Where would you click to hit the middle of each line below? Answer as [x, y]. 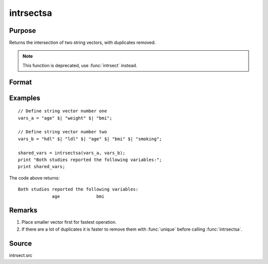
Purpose [23, 31]
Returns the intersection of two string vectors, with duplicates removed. [82, 43]
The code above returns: [34, 178]
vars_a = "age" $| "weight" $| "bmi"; [65, 118]
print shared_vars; [42, 167]
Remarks [23, 211]
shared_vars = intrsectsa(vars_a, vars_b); [72, 153]
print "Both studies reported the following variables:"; [90, 160]
